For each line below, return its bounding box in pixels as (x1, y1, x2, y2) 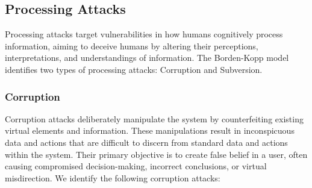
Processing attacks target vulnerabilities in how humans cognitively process (5, 28, 283, 40)
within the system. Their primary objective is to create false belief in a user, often (5, 148, 308, 160)
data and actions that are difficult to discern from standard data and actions (5, 136, 288, 148)
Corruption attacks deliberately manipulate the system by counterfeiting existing (5, 112, 304, 125)
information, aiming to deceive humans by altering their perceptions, (5, 39, 258, 52)
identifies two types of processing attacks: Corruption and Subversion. (5, 63, 263, 75)
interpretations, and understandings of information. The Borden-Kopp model (5, 51, 289, 64)
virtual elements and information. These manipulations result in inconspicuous (5, 124, 295, 137)
